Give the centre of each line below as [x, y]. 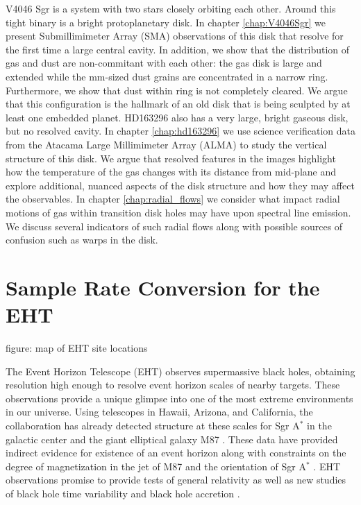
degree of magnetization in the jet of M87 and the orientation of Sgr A [156, 466]
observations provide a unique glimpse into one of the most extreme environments [179, 398]
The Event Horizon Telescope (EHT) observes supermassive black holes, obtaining [180, 371]
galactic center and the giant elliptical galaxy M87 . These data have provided [172, 439]
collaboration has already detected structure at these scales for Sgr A [153, 425]
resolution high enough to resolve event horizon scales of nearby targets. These [173, 385]
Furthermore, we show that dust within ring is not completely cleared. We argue [177, 90]
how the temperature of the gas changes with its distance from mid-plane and [171, 172]
